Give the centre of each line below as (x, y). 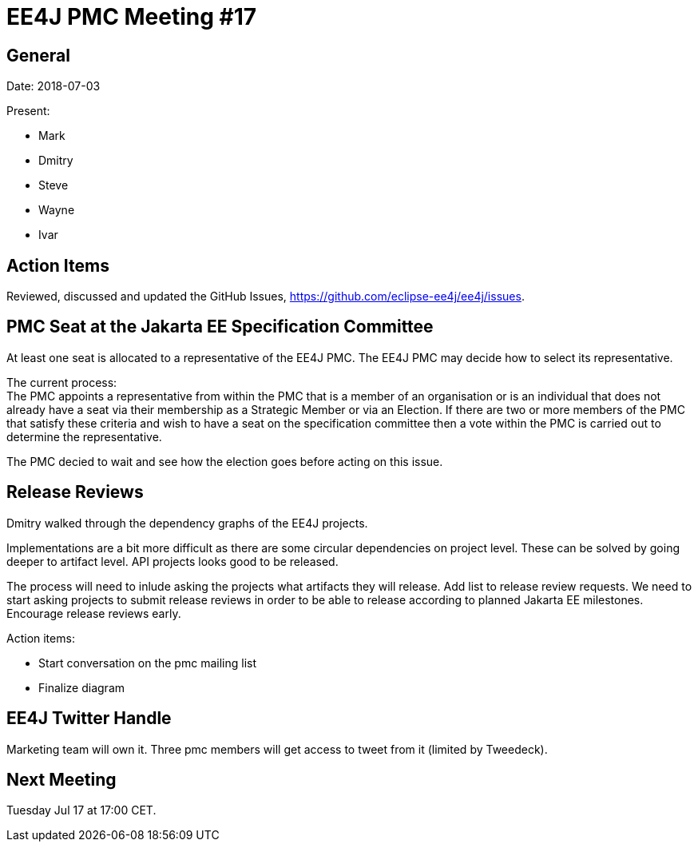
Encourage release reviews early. (94, 613)
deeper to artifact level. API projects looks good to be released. (173, 561)
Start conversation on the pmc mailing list (147, 663)
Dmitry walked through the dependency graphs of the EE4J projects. (187, 523)
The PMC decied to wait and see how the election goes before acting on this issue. (225, 461)
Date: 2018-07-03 (54, 86)
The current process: (62, 382)
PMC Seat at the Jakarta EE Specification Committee (220, 327)
